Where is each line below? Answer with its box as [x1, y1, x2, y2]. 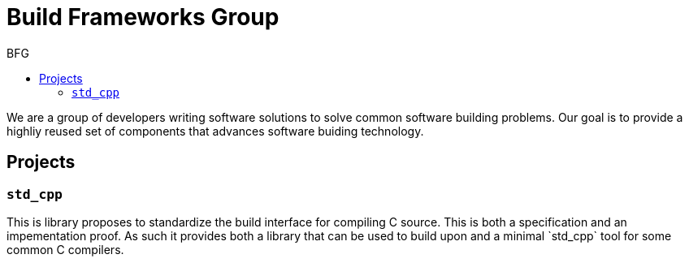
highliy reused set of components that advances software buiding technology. [6, 123, 424, 138]
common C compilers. [6, 242, 124, 257]
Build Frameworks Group [6, 3, 279, 31]
